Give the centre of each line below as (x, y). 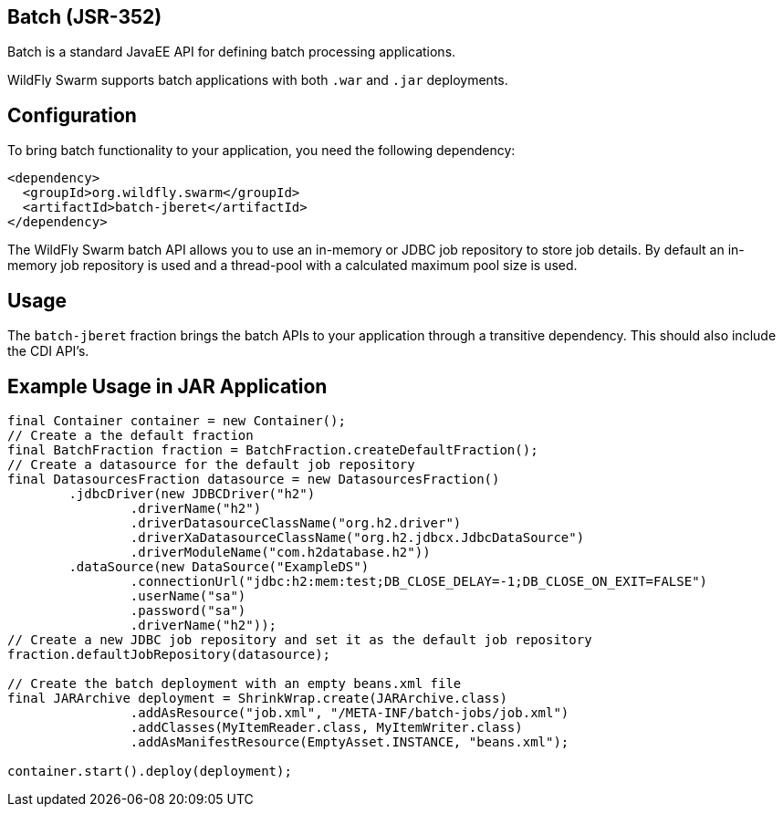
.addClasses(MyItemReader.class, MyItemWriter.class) (326, 727)
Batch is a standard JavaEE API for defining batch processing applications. (232, 52)
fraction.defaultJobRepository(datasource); (169, 654)
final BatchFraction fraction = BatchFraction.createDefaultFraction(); (273, 449)
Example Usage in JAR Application (167, 386)
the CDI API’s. (48, 351)
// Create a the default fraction (130, 435)
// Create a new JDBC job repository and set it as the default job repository (300, 639)
